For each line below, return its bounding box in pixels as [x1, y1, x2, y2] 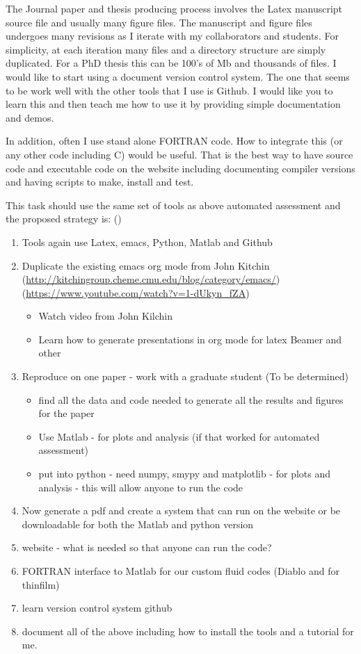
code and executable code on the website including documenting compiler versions [6, 161, 355, 175]
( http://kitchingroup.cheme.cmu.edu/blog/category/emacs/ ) [22, 272, 280, 286]
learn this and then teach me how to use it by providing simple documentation [6, 97, 341, 111]
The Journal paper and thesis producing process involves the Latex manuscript [6, 1, 343, 15]
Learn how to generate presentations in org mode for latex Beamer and [38, 332, 342, 346]
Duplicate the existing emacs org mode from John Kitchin [22, 258, 270, 272]
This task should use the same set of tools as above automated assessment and [6, 197, 341, 212]
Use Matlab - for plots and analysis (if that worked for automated [38, 429, 320, 443]
